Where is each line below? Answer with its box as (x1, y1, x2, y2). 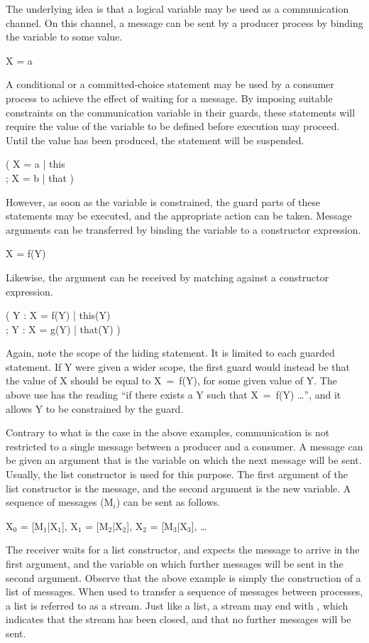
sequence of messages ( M (6, 495, 114, 509)
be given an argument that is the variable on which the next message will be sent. (6, 453, 362, 468)
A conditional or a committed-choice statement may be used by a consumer (6, 77, 335, 92)
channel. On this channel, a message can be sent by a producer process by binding (6, 15, 363, 30)
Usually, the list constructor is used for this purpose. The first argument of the (6, 467, 348, 482)
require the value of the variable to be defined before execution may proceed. (6, 119, 340, 134)
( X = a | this (6, 156, 65, 171)
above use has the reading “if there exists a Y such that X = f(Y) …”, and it (6, 387, 341, 402)
